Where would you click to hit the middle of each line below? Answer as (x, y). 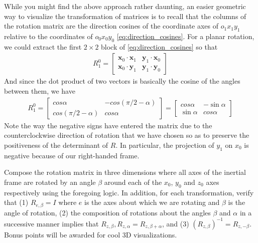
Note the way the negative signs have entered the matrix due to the (108, 125)
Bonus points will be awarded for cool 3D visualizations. (91, 234)
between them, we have (40, 91)
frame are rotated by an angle (50, 182)
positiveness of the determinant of (56, 145)
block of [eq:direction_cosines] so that (159, 46)
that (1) (16, 202)
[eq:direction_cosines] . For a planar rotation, (185, 36)
